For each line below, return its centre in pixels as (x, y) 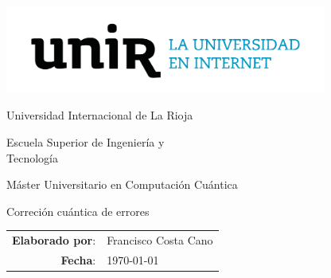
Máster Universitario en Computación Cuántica (122, 184)
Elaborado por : (54, 240)
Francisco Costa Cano (160, 240)
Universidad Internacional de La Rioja (100, 115)
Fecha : (78, 260)
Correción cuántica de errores (78, 211)
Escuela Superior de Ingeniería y (86, 142)
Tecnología (32, 157)
